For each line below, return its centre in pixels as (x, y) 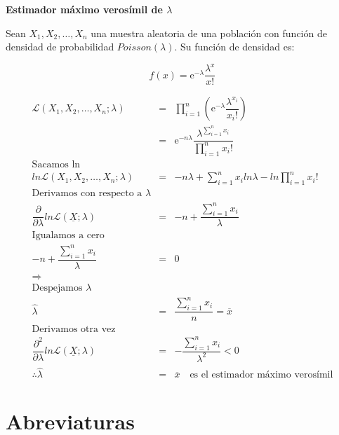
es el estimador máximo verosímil (261, 375)
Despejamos (57, 288)
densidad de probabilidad (60, 47)
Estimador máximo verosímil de (84, 9)
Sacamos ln (56, 164)
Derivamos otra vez (74, 330)
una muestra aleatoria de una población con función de (209, 33)
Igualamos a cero (68, 236)
